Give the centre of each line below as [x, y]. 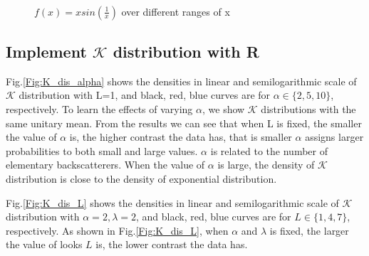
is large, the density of [266, 165]
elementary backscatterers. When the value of [105, 165]
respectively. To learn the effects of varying [99, 108]
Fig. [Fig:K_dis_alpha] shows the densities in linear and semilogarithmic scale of [181, 81]
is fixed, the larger [309, 230]
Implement [46, 51]
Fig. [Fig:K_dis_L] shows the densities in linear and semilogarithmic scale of [172, 202]
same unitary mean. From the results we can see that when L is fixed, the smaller [184, 123]
